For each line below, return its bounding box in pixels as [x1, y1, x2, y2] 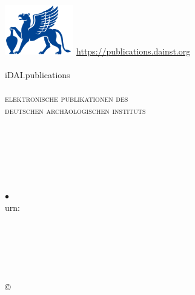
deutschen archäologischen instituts [5, 104, 146, 116]
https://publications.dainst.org [76, 45, 191, 58]
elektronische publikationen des [5, 92, 128, 105]
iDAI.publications [5, 68, 70, 81]
